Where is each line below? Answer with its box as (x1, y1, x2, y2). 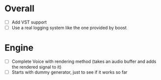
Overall (4, 3, 35, 14)
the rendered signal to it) (11, 64, 62, 70)
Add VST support (11, 19, 47, 25)
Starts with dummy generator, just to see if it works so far (11, 69, 128, 75)
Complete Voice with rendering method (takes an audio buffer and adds (11, 58, 157, 64)
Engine (4, 42, 34, 53)
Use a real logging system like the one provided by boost (11, 25, 127, 30)
